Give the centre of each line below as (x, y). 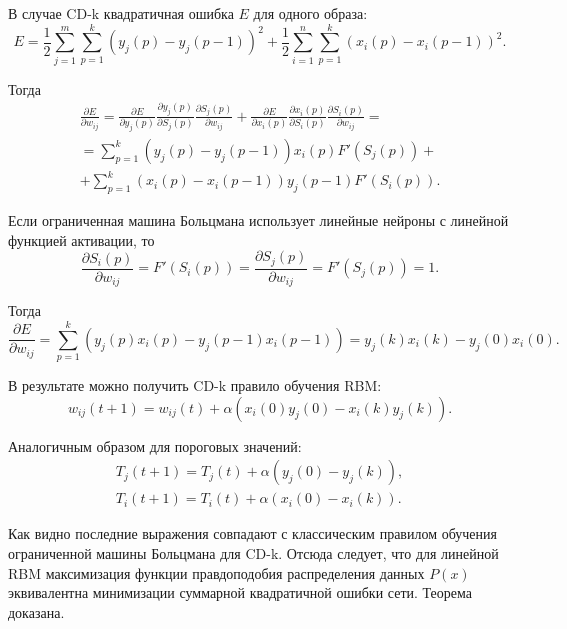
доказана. (36, 611)
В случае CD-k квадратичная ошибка (121, 13)
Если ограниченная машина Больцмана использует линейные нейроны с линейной (258, 220)
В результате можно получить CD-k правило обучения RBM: (195, 385)
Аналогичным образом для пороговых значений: (155, 445)
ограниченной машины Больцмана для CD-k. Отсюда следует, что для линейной (253, 552)
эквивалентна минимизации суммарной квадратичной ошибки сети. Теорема (240, 592)
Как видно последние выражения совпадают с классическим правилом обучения (252, 533)
